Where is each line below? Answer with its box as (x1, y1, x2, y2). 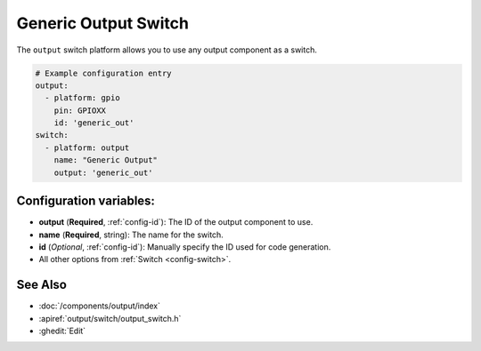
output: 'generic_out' (53, 167, 153, 178)
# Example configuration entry (35, 68, 173, 78)
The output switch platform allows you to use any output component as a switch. (16, 44, 318, 55)
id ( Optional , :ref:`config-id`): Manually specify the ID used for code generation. (38, 241, 331, 252)
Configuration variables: (16, 194, 156, 209)
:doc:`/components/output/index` (38, 300, 160, 311)
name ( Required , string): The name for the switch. (38, 229, 224, 240)
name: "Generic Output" (53, 156, 158, 165)
